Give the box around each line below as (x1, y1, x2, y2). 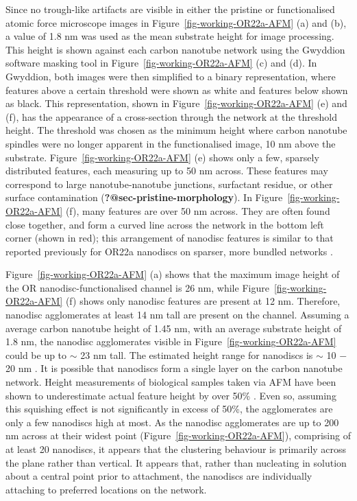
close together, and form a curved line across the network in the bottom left (5, 217, 324, 231)
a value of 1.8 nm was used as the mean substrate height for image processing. (5, 29, 334, 43)
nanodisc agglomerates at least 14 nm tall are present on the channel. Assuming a (5, 307, 349, 322)
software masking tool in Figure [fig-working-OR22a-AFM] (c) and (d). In (5, 56, 317, 70)
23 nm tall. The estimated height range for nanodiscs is (80, 347, 313, 362)
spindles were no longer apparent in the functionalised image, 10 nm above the (5, 136, 336, 150)
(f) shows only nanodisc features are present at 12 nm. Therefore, (65, 294, 341, 308)
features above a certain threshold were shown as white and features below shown (5, 82, 348, 97)
